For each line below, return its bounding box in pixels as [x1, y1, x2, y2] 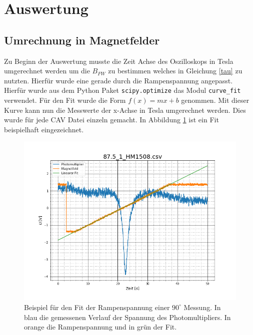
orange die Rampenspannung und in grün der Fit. [24, 322, 177, 332]
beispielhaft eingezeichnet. [4, 124, 84, 134]
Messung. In [183, 302, 221, 312]
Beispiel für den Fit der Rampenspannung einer [24, 302, 170, 312]
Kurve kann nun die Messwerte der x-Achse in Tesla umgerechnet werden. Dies [4, 104, 246, 115]
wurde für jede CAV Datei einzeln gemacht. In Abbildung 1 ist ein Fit [4, 114, 219, 125]
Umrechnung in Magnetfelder [4, 32, 160, 47]
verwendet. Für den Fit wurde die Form [4, 95, 126, 105]
